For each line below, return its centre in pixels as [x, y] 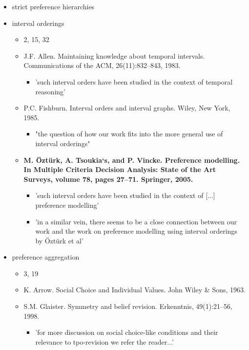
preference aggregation [46, 257]
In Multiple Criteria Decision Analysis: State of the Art [120, 169]
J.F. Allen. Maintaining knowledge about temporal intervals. [114, 55]
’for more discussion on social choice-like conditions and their [127, 332]
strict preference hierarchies [53, 6]
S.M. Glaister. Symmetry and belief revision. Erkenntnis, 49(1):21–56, [128, 306]
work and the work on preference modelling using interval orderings [136, 231]
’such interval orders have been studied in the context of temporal [134, 81]
